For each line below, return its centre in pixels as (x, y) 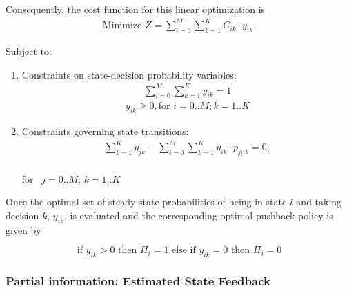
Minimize (122, 26)
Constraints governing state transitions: (105, 131)
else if (184, 251)
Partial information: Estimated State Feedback (138, 281)
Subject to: (29, 51)
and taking (319, 202)
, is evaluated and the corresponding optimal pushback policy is (198, 215)
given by (23, 229)
